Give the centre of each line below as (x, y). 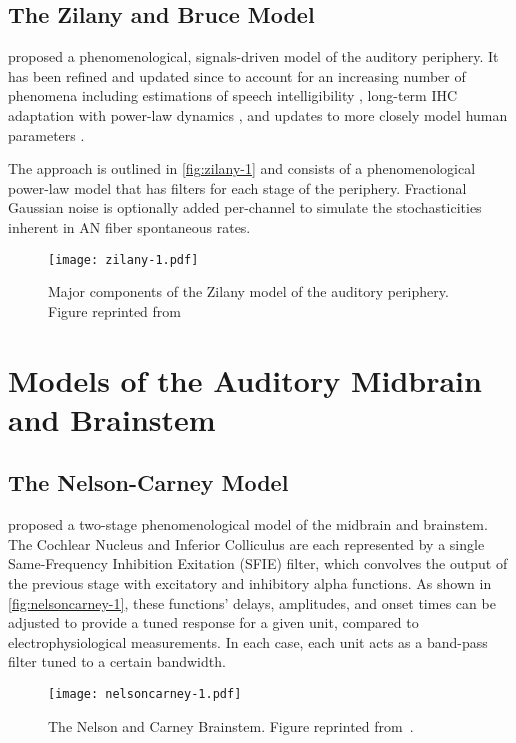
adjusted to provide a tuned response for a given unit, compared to (213, 622)
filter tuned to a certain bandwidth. (117, 661)
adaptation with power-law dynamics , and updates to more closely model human (258, 114)
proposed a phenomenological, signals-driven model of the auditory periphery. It (253, 56)
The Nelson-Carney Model (148, 482)
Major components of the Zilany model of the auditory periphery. (248, 291)
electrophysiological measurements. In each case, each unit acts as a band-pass (248, 641)
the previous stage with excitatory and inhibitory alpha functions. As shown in (250, 582)
